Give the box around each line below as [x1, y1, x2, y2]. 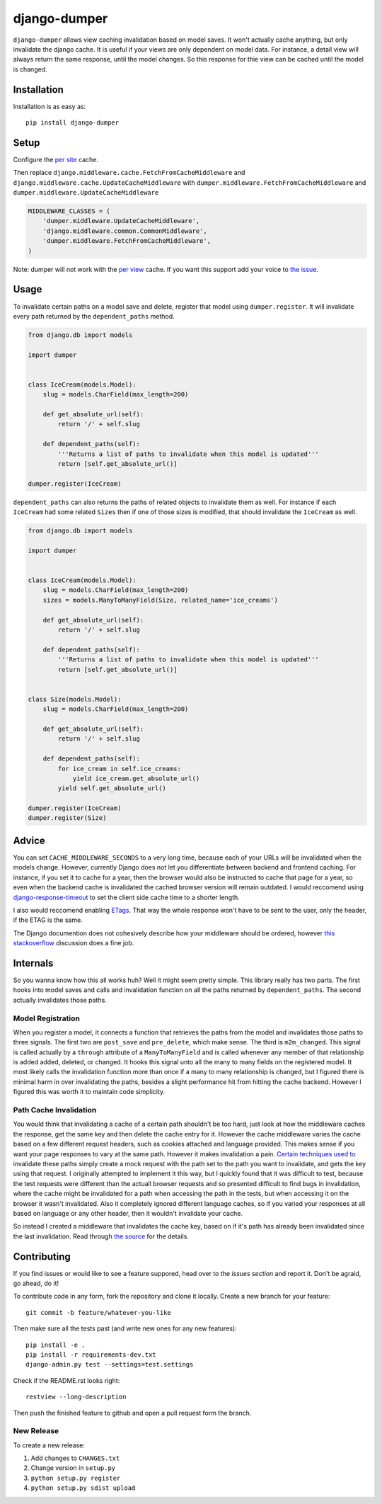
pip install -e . [25, 1340, 86, 1349]
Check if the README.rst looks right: [13, 1376, 120, 1384]
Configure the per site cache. [13, 155, 99, 164]
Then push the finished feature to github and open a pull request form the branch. [13, 1408, 252, 1417]
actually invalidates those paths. [13, 996, 108, 1004]
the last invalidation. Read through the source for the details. [13, 1232, 189, 1241]
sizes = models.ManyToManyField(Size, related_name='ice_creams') [42, 596, 279, 604]
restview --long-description [25, 1393, 127, 1401]
